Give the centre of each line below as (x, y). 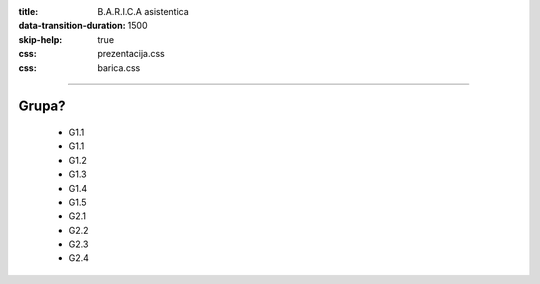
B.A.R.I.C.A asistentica (143, 11)
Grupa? (42, 106)
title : (28, 11)
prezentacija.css (131, 54)
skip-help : (40, 39)
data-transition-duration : (72, 26)
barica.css (119, 67)
